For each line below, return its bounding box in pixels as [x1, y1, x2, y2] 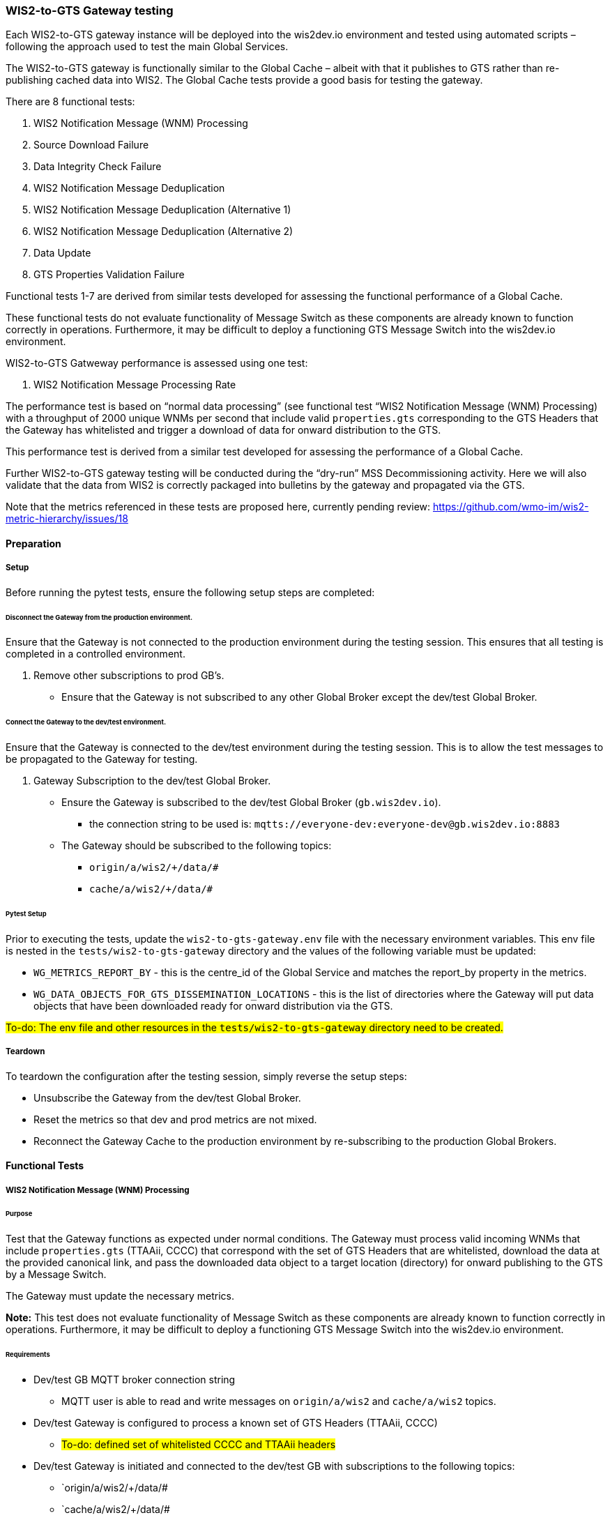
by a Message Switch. [6, 1268, 107, 1281]
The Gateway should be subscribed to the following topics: [61, 839, 332, 852]
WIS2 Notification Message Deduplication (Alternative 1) [33, 204, 291, 216]
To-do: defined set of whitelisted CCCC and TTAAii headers [61, 1438, 336, 1450]
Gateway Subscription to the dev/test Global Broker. [33, 775, 271, 787]
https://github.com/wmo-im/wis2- [432, 501, 589, 513]
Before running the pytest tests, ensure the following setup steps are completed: [6, 586, 375, 598]
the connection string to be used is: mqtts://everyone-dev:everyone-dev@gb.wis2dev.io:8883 [89, 818, 561, 830]
